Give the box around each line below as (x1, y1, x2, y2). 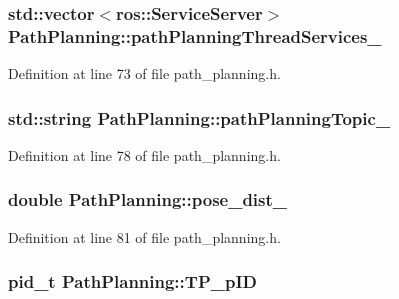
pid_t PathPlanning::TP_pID (8, 269, 257, 294)
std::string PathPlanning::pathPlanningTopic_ (8, 105, 391, 130)
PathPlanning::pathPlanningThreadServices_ (8, 23, 382, 48)
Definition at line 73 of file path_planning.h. (8, 63, 281, 84)
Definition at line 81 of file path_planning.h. (8, 226, 281, 247)
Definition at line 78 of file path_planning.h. (8, 144, 281, 165)
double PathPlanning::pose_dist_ (8, 187, 288, 212)
